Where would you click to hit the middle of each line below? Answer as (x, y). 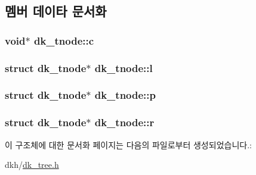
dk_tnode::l (124, 68)
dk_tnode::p (125, 95)
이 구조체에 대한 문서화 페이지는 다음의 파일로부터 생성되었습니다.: (128, 144)
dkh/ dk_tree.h (32, 165)
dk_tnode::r (124, 122)
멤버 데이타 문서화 (56, 11)
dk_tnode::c (64, 40)
